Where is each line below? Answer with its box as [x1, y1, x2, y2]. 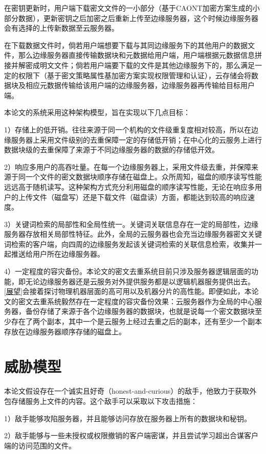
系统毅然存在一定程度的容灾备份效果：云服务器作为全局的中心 [47, 296, 255, 306]
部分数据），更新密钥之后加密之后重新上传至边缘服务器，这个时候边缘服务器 [4, 12, 258, 23]
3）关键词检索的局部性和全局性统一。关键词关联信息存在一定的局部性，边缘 [4, 218, 258, 229]
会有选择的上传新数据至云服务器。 [4, 22, 119, 33]
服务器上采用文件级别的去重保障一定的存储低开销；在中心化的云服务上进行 [11, 134, 262, 145]
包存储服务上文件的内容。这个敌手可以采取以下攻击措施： [4, 395, 197, 406]
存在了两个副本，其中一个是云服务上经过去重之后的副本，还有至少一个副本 [11, 316, 262, 327]
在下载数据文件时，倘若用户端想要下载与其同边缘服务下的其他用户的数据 [4, 39, 248, 50]
